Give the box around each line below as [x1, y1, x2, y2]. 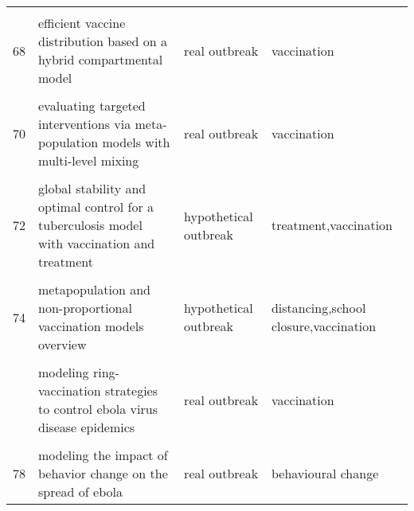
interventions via [38, 115, 131, 133]
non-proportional [38, 298, 132, 317]
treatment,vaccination [271, 216, 393, 234]
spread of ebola [38, 482, 123, 501]
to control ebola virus [38, 400, 158, 418]
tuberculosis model [38, 216, 143, 234]
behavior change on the [38, 464, 168, 482]
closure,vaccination [271, 317, 377, 335]
